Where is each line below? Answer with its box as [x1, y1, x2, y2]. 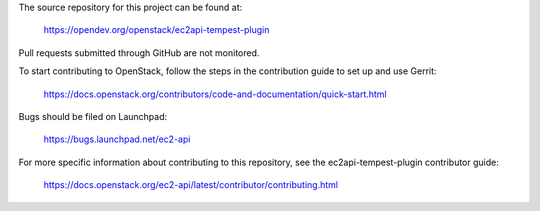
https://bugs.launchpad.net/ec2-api [43, 133, 191, 145]
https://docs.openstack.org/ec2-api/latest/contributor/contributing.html [43, 179, 339, 191]
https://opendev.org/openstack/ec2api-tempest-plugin [43, 24, 270, 36]
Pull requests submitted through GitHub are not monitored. [18, 46, 260, 59]
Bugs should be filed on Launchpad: [18, 110, 168, 122]
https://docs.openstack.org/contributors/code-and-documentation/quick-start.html [43, 88, 387, 100]
